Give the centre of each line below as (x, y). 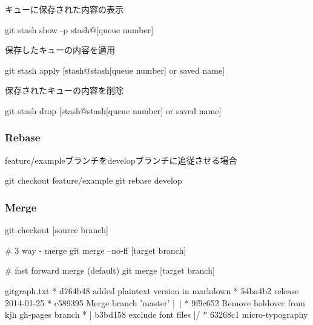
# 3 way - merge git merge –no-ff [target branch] (96, 250)
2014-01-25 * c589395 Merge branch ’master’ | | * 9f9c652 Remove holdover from (155, 302)
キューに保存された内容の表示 (64, 9)
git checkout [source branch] (57, 230)
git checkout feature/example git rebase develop (94, 180)
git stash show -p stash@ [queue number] (79, 29)
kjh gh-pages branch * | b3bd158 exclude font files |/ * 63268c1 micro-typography (156, 314)
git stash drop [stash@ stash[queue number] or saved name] (113, 110)
